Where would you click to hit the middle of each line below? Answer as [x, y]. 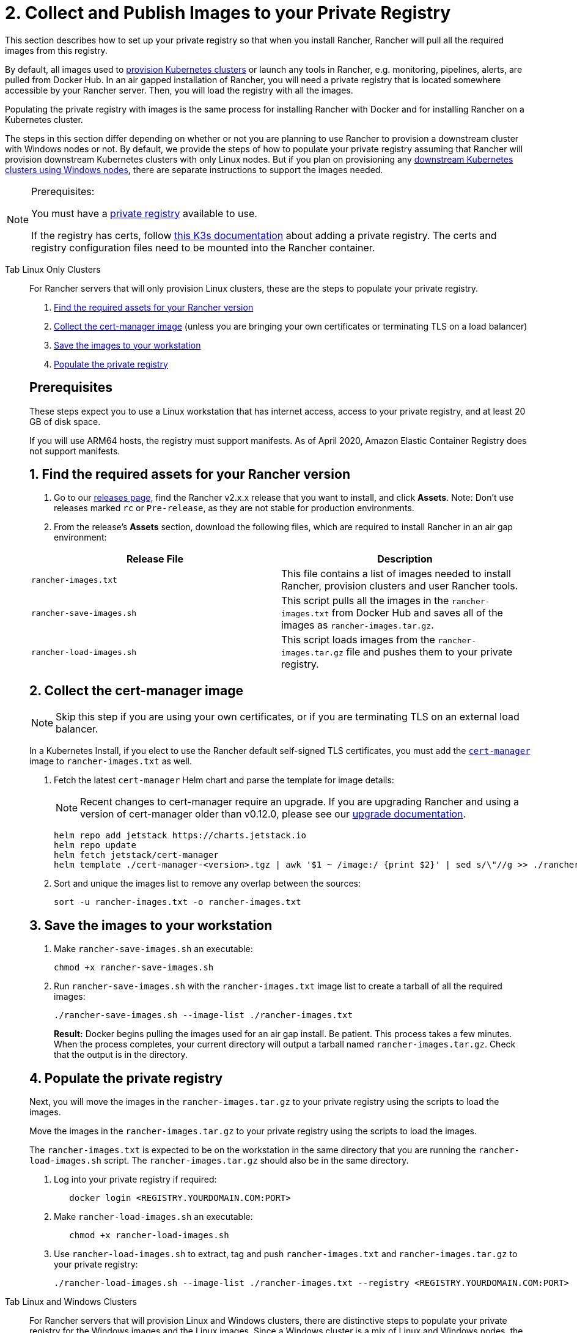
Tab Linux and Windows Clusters [71, 1301]
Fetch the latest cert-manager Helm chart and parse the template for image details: [224, 780]
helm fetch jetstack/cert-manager [136, 855]
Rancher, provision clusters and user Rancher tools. [400, 586]
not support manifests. [75, 451]
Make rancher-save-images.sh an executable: [153, 949]
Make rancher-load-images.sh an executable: [153, 1216]
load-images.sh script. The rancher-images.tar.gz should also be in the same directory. [219, 1160]
